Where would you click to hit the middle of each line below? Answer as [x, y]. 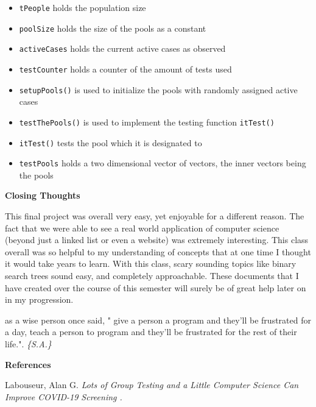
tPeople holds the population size [83, 7]
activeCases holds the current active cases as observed [122, 48]
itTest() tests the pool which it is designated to [111, 142]
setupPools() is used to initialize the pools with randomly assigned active [158, 89]
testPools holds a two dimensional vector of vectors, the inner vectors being [163, 163]
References [28, 364]
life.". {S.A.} [28, 343]
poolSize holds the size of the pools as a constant [113, 28]
